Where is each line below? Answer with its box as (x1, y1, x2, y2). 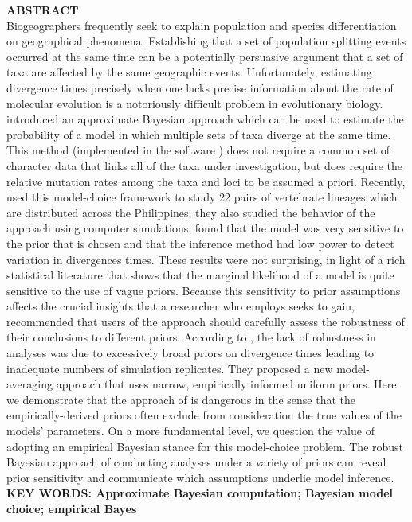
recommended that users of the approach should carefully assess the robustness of (6, 313, 405, 329)
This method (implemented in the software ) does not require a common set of (6, 142, 390, 158)
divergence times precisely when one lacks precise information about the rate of (6, 79, 394, 95)
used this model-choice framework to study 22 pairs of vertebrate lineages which (6, 189, 398, 205)
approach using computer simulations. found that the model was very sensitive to (6, 220, 404, 236)
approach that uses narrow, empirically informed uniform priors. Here (56, 376, 397, 392)
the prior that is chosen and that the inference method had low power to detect (6, 235, 394, 251)
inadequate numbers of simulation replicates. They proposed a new (6, 360, 333, 376)
